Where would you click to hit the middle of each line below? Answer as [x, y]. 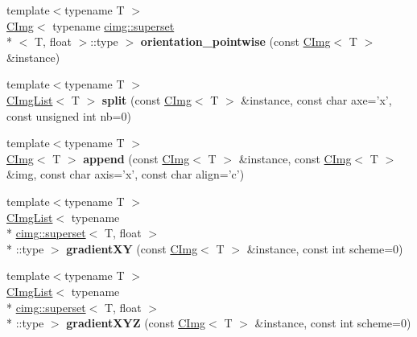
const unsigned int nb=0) [69, 115]
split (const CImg [147, 99]
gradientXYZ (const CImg [136, 323]
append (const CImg [136, 158]
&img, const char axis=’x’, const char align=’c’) [126, 174]
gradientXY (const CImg [132, 248]
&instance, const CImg [295, 158]
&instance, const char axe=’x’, [316, 99]
